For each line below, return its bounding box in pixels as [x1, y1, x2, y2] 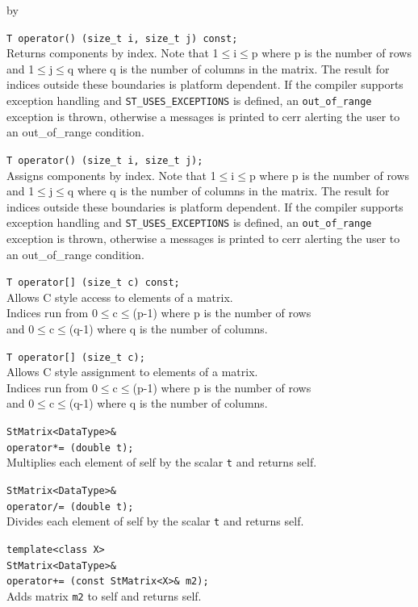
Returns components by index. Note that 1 [6, 44, 219, 61]
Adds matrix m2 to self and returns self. [6, 587, 202, 604]
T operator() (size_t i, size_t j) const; [6, 32, 238, 44]
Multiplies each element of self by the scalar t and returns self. [6, 454, 317, 471]
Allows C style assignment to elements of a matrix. [6, 363, 258, 380]
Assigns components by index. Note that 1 [6, 166, 216, 183]
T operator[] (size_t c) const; [6, 277, 180, 289]
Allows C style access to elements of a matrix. [6, 288, 233, 305]
